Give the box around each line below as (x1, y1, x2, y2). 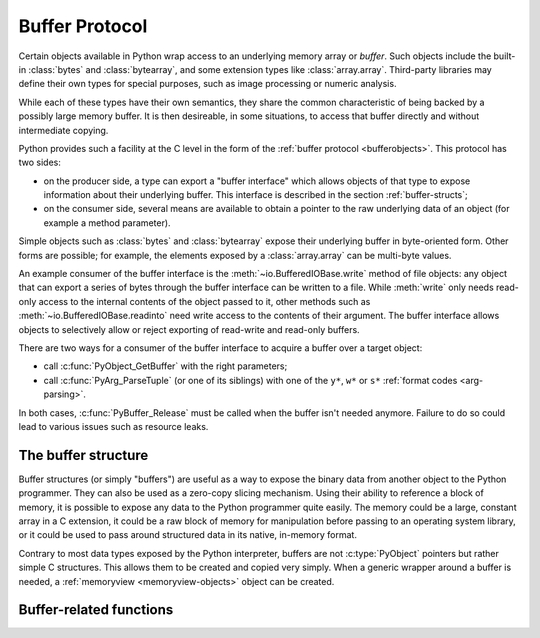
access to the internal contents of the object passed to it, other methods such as (38, 295, 371, 307)
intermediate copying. (18, 124, 109, 136)
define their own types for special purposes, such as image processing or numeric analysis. (18, 78, 397, 90)
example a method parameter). (43, 216, 171, 229)
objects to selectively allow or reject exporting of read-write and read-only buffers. (18, 323, 360, 335)
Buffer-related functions (18, 601, 174, 619)
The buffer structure (18, 446, 149, 464)
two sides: (18, 156, 62, 169)
